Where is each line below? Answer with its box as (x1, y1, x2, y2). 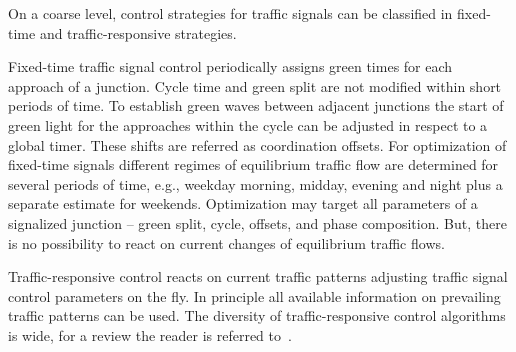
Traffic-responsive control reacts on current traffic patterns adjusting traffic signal (8, 266, 508, 287)
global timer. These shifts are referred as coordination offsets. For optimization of (8, 134, 507, 155)
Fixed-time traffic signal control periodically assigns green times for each (8, 56, 453, 77)
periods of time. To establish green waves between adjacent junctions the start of (8, 95, 504, 116)
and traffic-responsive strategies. (39, 22, 237, 43)
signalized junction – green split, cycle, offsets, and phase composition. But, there (8, 212, 507, 233)
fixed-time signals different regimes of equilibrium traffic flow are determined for (8, 154, 499, 175)
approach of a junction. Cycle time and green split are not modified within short (8, 75, 502, 96)
